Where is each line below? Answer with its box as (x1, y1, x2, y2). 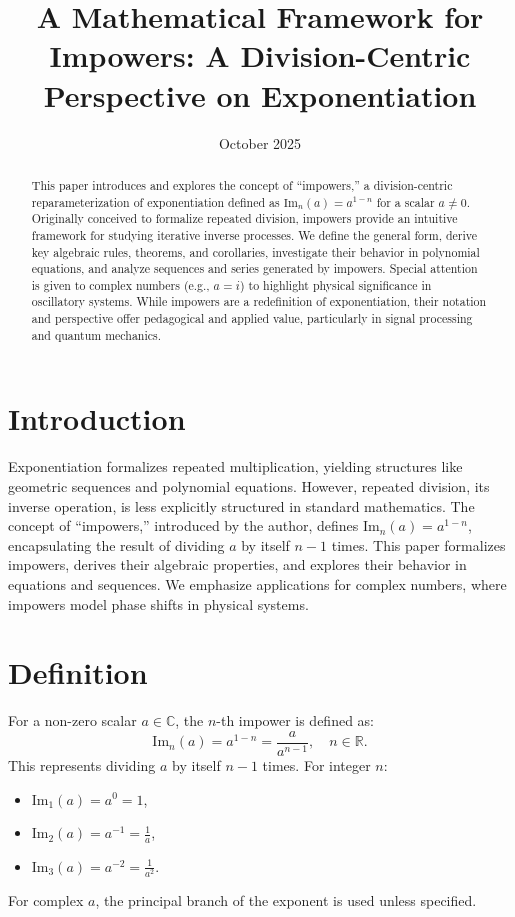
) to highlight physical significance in (239, 276, 432, 293)
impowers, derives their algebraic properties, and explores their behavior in (8, 554, 467, 575)
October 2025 (218, 132, 302, 153)
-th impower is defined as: (216, 710, 374, 731)
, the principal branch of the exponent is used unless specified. (95, 890, 477, 911)
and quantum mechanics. (31, 326, 162, 343)
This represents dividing (8, 754, 156, 775)
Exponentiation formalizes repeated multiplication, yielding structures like (8, 456, 463, 477)
